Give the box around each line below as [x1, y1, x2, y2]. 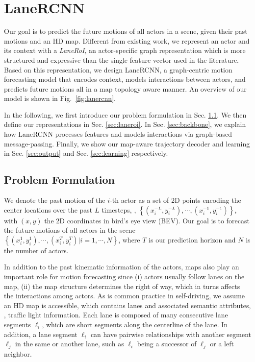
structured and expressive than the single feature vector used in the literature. [4, 54, 239, 65]
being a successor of [137, 338, 197, 349]
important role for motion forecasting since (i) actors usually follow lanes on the [4, 271, 245, 282]
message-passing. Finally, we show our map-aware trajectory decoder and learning [4, 138, 250, 148]
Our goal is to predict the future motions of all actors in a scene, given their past [4, 26, 248, 36]
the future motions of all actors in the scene [4, 225, 135, 235]
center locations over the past [4, 204, 93, 215]
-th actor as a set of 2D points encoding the [110, 195, 241, 205]
